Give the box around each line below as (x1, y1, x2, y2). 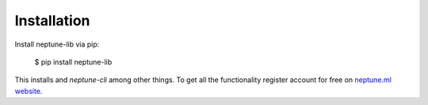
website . (14, 86, 43, 96)
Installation (14, 12, 90, 29)
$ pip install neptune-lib (34, 57, 113, 66)
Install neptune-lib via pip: (14, 39, 100, 49)
